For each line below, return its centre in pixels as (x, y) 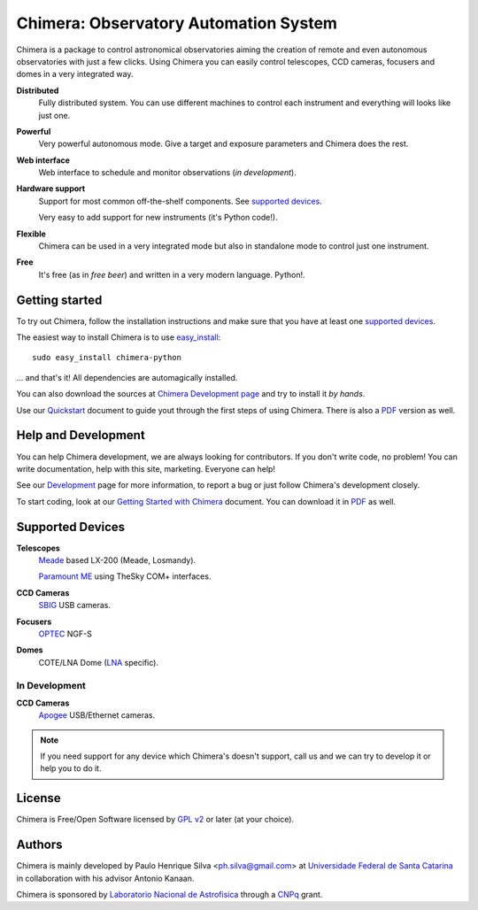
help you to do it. (71, 768)
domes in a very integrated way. (75, 74)
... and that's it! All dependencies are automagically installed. (127, 377)
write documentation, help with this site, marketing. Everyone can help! (146, 468)
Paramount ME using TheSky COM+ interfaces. (125, 576)
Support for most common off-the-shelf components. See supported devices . (180, 201)
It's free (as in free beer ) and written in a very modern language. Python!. (172, 274)
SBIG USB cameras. (74, 605)
